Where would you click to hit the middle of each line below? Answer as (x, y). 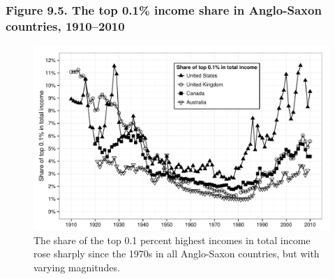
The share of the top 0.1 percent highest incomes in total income (172, 240)
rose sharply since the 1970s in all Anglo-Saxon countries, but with (177, 254)
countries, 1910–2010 (65, 25)
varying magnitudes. (77, 267)
